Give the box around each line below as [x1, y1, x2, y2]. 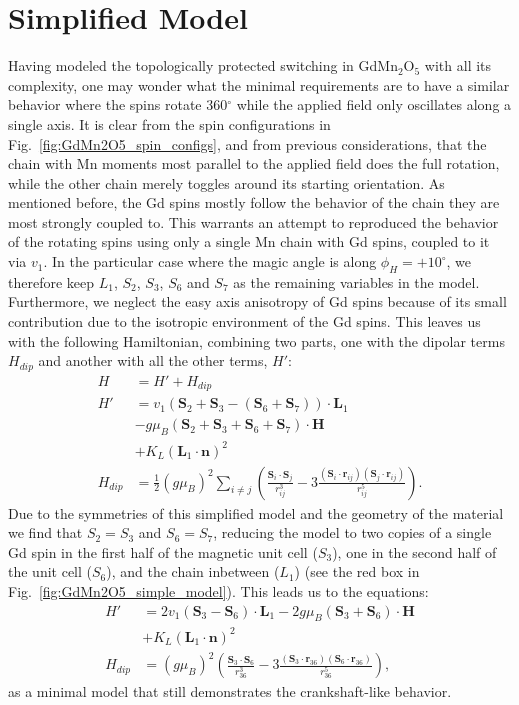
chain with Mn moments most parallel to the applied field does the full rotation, [8, 153, 500, 174]
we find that [8, 522, 83, 543]
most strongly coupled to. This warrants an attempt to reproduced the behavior [8, 211, 499, 232]
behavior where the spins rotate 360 [8, 94, 228, 115]
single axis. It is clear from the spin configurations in [8, 113, 331, 134]
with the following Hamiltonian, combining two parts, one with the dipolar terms [8, 330, 505, 351]
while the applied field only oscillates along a [236, 94, 512, 115]
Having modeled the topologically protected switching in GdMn [8, 55, 398, 76]
